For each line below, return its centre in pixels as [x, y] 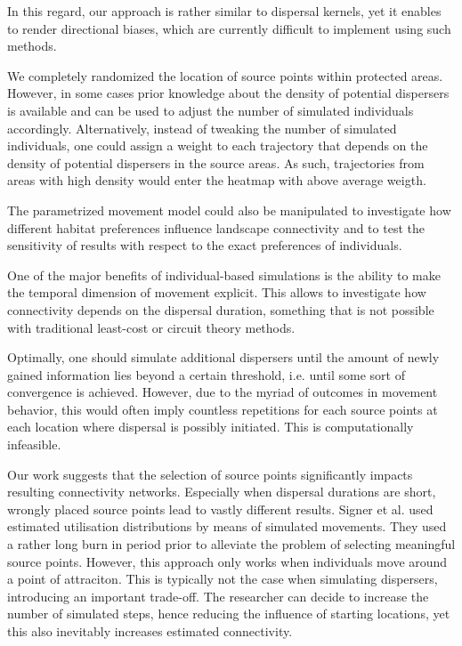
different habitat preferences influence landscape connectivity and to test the [216, 227]
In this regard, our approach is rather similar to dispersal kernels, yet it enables [224, 11]
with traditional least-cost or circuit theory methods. [151, 327]
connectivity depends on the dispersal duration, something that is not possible [221, 309]
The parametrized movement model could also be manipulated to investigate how [229, 210]
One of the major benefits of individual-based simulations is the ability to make [224, 275]
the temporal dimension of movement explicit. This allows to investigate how [217, 292]
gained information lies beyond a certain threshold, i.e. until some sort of [206, 374]
